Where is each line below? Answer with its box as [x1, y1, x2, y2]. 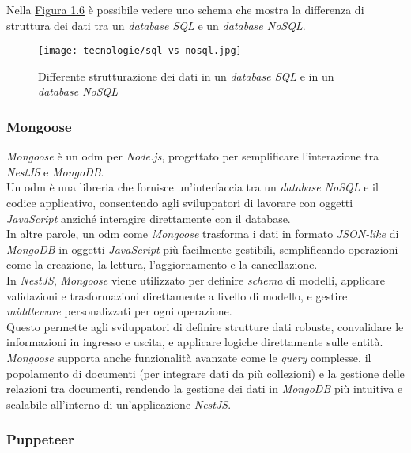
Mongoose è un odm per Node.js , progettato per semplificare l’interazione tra [6, 148, 379, 164]
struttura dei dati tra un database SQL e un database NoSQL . [6, 17, 306, 33]
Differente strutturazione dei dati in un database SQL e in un [38, 67, 334, 84]
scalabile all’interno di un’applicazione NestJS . [6, 395, 232, 412]
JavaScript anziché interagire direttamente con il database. [6, 210, 291, 226]
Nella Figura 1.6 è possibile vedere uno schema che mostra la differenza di [6, 2, 364, 17]
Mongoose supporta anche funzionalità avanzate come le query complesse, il [6, 349, 371, 365]
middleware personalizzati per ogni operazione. [6, 303, 232, 319]
